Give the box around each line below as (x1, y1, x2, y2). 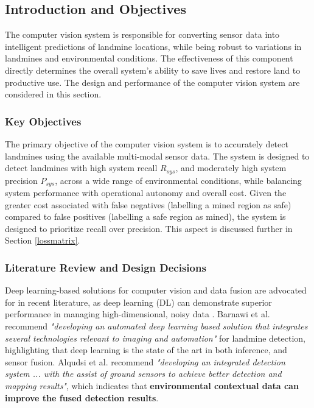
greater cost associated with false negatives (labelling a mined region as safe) (5, 198, 291, 211)
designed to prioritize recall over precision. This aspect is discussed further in (5, 222, 293, 234)
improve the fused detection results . (5, 391, 159, 404)
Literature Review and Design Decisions (5, 259, 206, 275)
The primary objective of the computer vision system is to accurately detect (5, 137, 288, 150)
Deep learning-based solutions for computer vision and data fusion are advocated (5, 284, 307, 297)
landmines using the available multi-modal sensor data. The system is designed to (5, 149, 310, 162)
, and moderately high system (175, 161, 287, 174)
